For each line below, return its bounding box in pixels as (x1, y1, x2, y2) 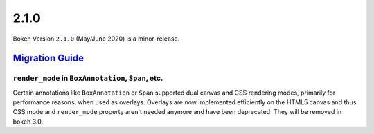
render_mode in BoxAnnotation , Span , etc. (12, 73, 163, 83)
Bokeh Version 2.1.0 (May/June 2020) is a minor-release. (12, 35, 180, 43)
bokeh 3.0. (12, 117, 44, 126)
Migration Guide (12, 52, 84, 64)
